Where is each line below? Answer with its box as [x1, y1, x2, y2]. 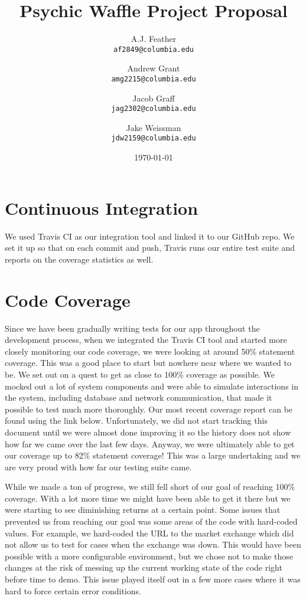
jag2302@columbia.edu [111, 104, 196, 113]
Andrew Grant [127, 62, 180, 74]
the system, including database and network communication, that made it [5, 391, 272, 404]
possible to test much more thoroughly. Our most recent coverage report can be [5, 402, 293, 415]
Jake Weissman [126, 121, 181, 133]
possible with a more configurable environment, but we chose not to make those [5, 549, 294, 562]
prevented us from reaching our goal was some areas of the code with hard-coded [5, 515, 298, 528]
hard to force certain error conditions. [5, 584, 141, 597]
